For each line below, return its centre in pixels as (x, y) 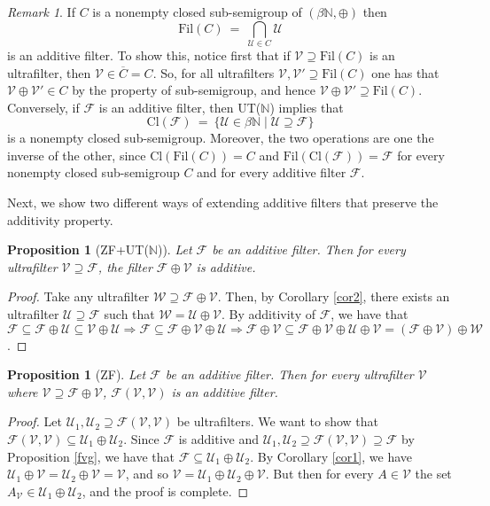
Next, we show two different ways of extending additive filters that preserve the (223, 202)
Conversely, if (43, 107)
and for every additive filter (272, 172)
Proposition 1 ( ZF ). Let (77, 374)
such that (129, 314)
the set (433, 474)
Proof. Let (35, 421)
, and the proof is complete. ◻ (165, 490)
